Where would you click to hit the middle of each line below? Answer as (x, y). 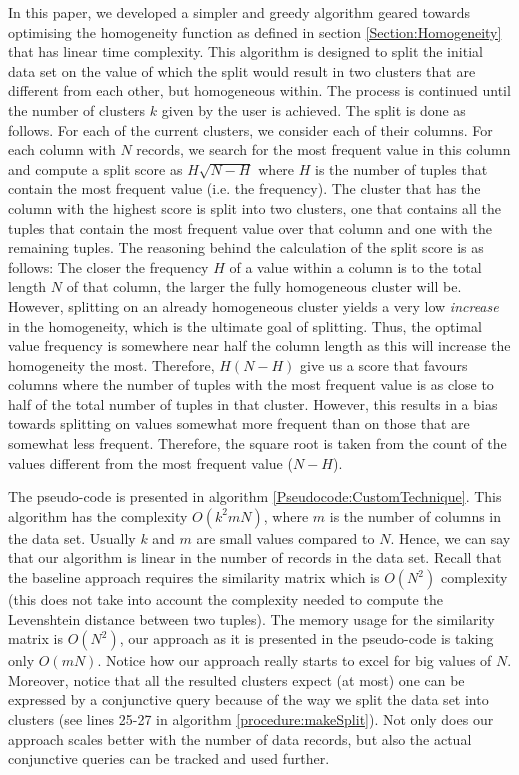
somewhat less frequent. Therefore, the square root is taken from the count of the (257, 443)
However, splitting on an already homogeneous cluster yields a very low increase (253, 305)
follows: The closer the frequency (108, 266)
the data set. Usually (72, 537)
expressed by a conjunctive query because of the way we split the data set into (248, 699)
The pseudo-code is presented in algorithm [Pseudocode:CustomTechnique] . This (255, 496)
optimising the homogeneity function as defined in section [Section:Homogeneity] (255, 31)
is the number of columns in (415, 515)
